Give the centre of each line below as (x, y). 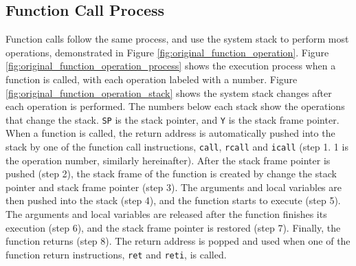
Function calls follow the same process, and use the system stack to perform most (177, 39)
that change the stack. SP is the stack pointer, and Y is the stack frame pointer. (173, 119)
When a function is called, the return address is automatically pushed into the (170, 133)
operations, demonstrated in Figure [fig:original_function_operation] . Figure (167, 52)
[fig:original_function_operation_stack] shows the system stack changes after (169, 92)
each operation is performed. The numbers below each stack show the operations (175, 106)
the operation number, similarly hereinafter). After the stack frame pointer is (168, 160)
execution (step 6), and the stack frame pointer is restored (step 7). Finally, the (173, 227)
